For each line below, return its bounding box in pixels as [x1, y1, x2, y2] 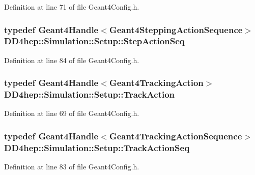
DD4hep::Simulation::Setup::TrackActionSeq [4, 141, 190, 154]
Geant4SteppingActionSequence [109, 23, 243, 36]
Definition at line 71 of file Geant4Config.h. [4, 2, 139, 12]
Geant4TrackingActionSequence [109, 129, 242, 142]
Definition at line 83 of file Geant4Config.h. [4, 161, 139, 172]
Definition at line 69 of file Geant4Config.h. [4, 108, 139, 119]
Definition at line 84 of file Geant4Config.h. [4, 54, 139, 65]
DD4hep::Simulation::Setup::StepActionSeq [4, 35, 185, 47]
